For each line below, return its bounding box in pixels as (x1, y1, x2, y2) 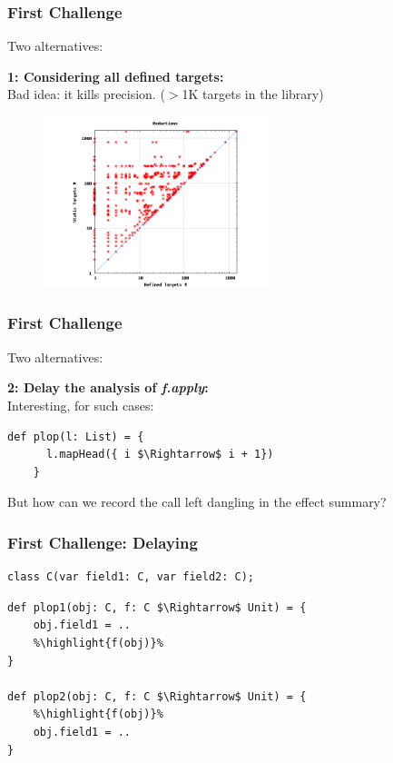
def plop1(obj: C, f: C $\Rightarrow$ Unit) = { (7, 600, 307, 614)
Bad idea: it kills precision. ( (7, 84, 165, 104)
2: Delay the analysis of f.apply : (7, 378, 209, 397)
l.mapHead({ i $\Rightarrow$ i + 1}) (45, 448, 274, 461)
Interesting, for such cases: (7, 395, 154, 414)
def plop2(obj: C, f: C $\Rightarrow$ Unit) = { (7, 689, 307, 703)
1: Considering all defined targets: (7, 66, 224, 85)
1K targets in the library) (182, 84, 324, 104)
